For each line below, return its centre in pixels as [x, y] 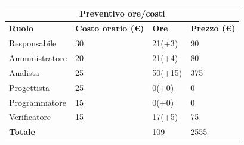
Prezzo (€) [213, 28]
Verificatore [30, 117]
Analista [24, 72]
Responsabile [33, 43]
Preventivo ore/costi [122, 13]
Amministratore [38, 58]
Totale [22, 132]
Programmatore [38, 102]
